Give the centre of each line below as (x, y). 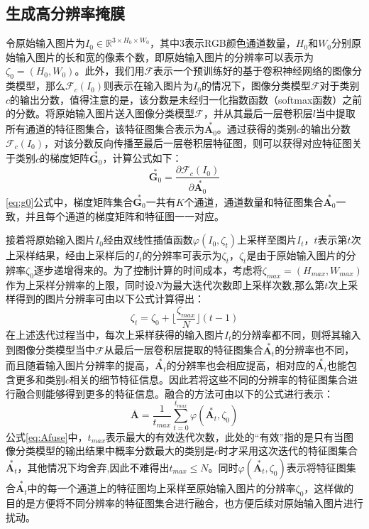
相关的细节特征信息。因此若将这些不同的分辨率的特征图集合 (209, 379)
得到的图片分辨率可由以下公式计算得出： (110, 299)
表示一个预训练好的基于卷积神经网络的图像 (253, 71)
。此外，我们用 (110, 71)
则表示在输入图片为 (149, 86)
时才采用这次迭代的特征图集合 (288, 451)
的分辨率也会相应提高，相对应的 (241, 365)
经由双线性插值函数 (148, 240)
